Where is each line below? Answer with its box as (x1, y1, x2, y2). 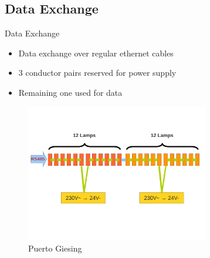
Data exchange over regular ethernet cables (18, 46, 174, 59)
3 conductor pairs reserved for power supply (18, 66, 177, 79)
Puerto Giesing (28, 242, 82, 254)
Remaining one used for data (18, 86, 123, 98)
